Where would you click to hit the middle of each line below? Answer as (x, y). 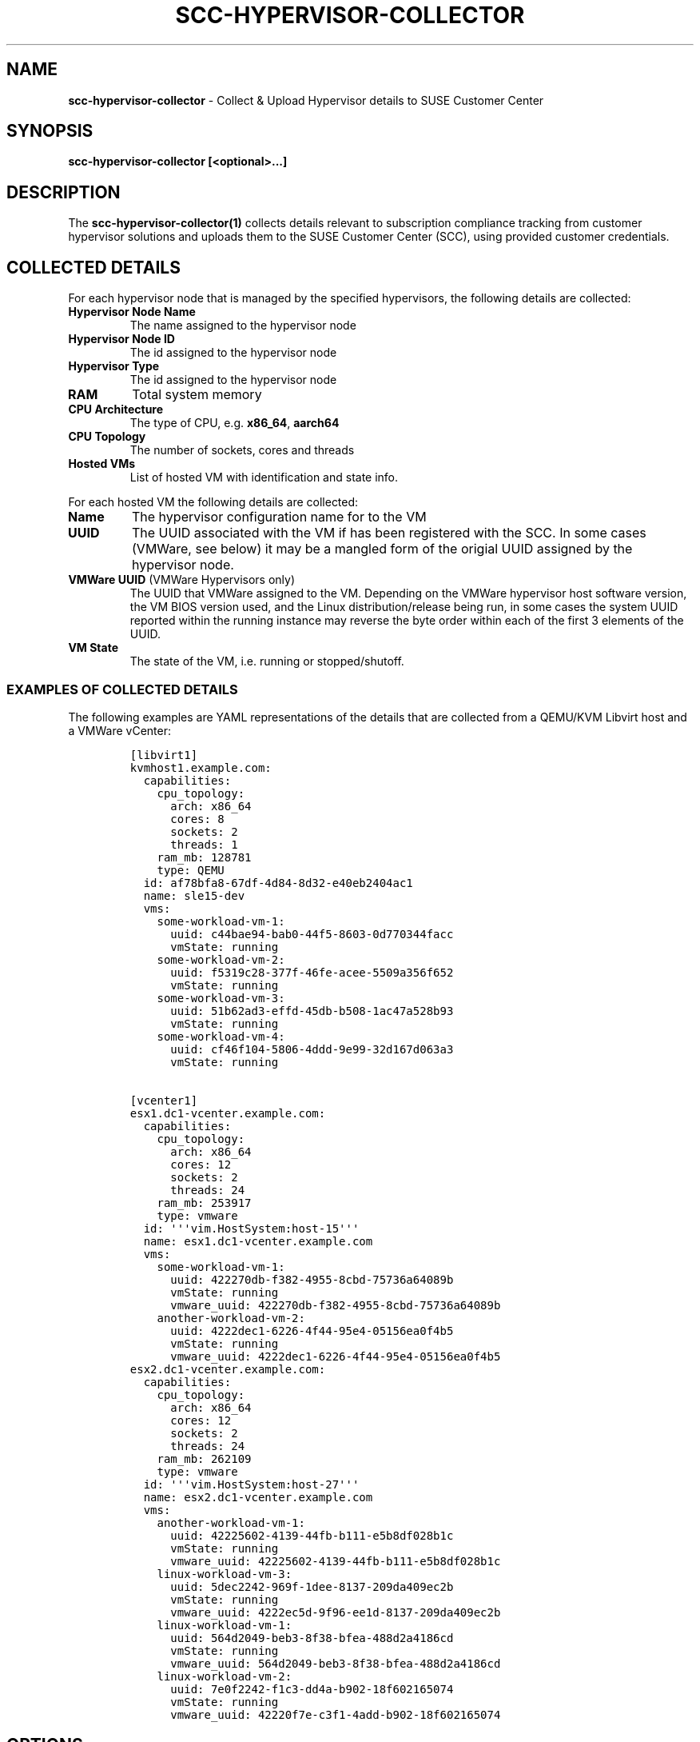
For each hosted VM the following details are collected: (213, 502)
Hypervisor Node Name (132, 312)
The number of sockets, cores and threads (242, 450)
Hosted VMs (102, 464)
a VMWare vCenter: (120, 730)
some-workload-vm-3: (221, 998)
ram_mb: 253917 (204, 1203)
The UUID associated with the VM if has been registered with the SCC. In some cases (389, 533)
